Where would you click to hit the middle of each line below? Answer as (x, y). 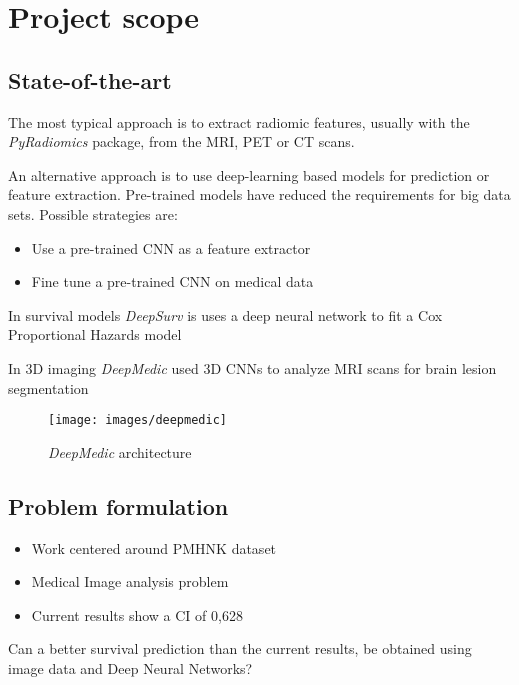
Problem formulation (118, 505)
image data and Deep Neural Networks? (130, 667)
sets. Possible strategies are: (93, 213)
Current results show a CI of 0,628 (137, 614)
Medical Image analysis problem (130, 581)
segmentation (48, 387)
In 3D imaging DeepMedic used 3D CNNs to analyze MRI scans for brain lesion (252, 367)
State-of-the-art (90, 79)
